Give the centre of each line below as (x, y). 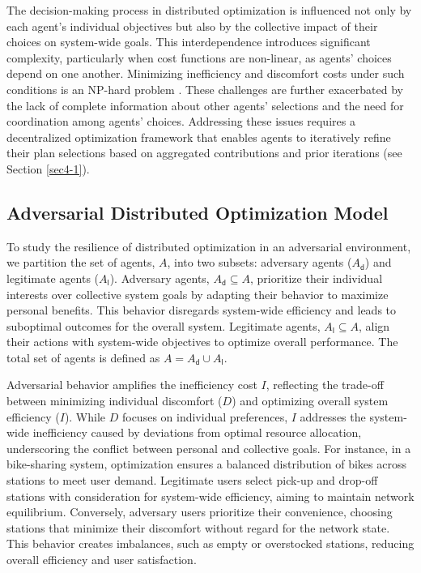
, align (374, 325)
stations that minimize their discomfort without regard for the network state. (198, 527)
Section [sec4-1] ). (48, 168)
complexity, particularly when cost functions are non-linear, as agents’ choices (199, 57)
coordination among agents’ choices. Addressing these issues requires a (181, 121)
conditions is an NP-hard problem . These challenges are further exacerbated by (205, 89)
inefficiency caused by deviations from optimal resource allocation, (197, 432)
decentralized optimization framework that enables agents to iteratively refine (199, 137)
